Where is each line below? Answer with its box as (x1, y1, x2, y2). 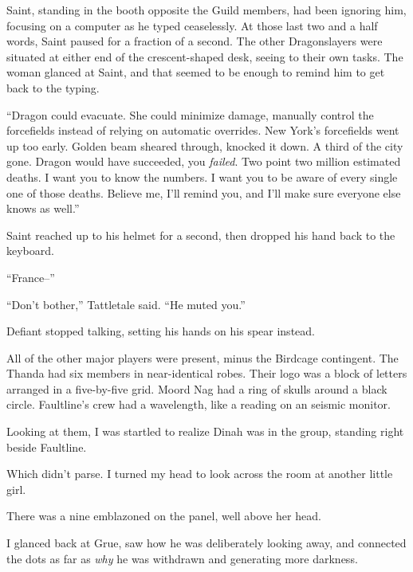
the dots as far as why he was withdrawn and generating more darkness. (6, 550, 358, 566)
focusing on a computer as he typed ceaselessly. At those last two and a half (6, 17, 378, 33)
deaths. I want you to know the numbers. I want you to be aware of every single (6, 168, 398, 185)
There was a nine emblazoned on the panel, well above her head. (6, 507, 321, 524)
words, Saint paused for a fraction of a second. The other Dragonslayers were (6, 33, 383, 49)
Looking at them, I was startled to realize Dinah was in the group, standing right (6, 423, 404, 440)
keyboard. (6, 242, 54, 259)
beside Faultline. (6, 438, 87, 455)
